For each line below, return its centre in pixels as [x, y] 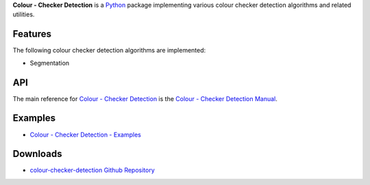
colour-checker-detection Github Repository [92, 170]
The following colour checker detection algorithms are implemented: [109, 51]
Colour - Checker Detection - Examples [86, 134]
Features [32, 34]
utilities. [24, 14]
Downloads [37, 154]
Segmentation [50, 63]
